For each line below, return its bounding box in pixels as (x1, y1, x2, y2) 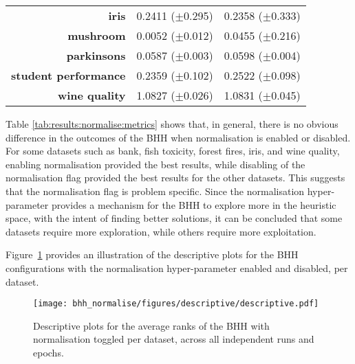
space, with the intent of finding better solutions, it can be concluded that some (6, 211, 343, 225)
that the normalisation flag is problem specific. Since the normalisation (6, 183, 305, 198)
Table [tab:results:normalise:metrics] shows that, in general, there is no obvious (6, 117, 338, 130)
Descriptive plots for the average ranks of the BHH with (33, 318, 270, 332)
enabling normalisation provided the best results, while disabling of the (6, 157, 305, 171)
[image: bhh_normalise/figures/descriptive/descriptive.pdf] (33, 299, 319, 309)
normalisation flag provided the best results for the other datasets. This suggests (6, 170, 345, 185)
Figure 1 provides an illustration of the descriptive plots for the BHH (6, 247, 299, 262)
